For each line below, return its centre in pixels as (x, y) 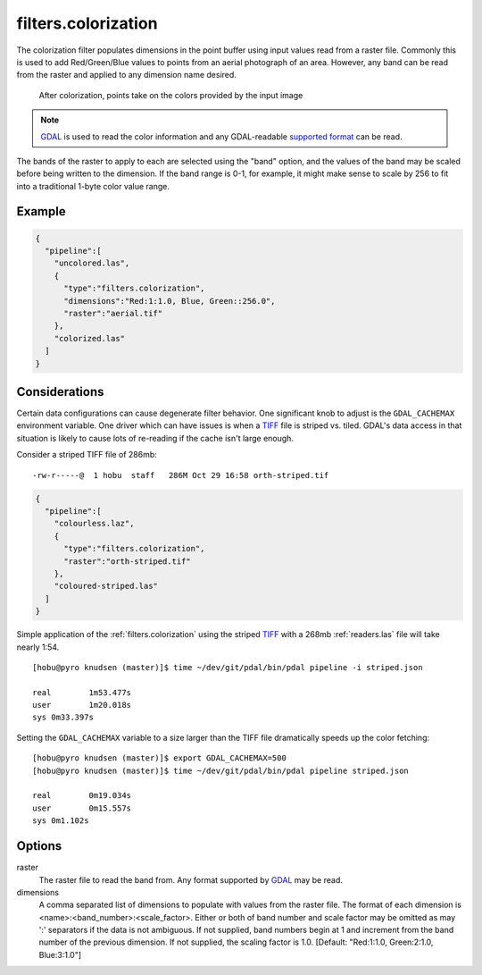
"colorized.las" (89, 338)
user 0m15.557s (82, 808)
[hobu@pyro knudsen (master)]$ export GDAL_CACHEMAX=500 (160, 758)
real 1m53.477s (82, 692)
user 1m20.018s (82, 705)
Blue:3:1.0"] (60, 954)
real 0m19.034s (82, 796)
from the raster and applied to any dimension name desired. (126, 75)
